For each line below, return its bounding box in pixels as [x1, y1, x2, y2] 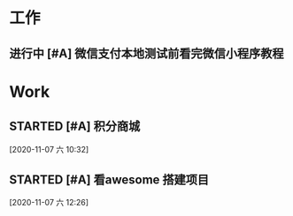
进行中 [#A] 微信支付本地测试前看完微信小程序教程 [9, 46, 285, 61]
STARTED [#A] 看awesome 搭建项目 [9, 172, 210, 187]
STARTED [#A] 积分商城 [9, 119, 141, 134]
